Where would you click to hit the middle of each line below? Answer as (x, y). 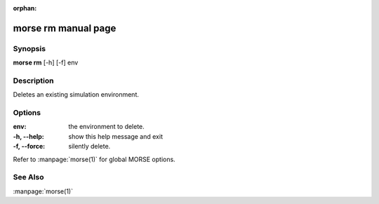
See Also (28, 177)
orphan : (25, 8)
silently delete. (89, 147)
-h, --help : (29, 136)
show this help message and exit (115, 136)
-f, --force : (29, 147)
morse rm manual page (65, 28)
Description (33, 81)
